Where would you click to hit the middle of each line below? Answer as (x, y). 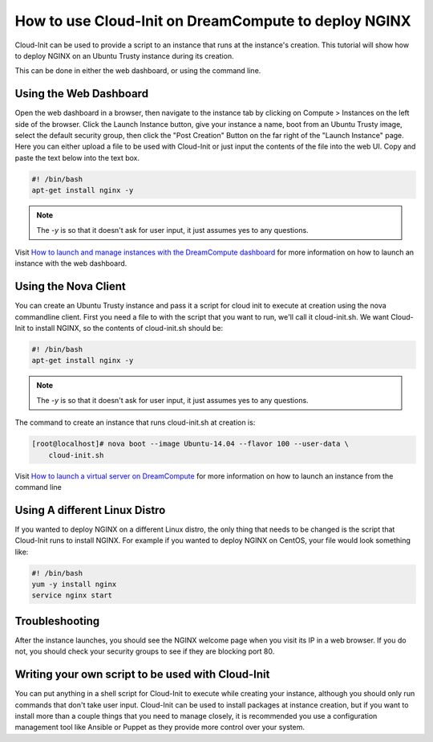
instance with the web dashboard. (71, 263)
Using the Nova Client (70, 286)
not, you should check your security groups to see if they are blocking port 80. (145, 651)
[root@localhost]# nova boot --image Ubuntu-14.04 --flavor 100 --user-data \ (190, 444)
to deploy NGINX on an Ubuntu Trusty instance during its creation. (124, 55)
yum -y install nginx (74, 584)
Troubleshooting (57, 621)
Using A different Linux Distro (90, 510)
